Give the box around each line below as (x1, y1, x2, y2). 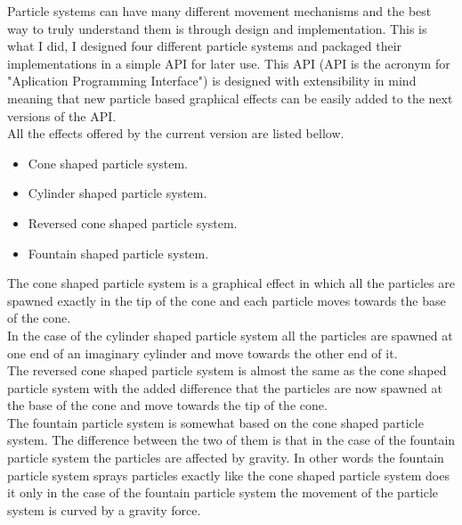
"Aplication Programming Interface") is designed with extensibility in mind (7, 71, 417, 90)
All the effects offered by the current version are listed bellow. (7, 124, 344, 143)
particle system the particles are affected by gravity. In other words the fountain (7, 448, 444, 467)
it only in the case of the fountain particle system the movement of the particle (7, 483, 439, 502)
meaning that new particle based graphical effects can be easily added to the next (7, 88, 453, 107)
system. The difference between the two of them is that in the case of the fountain (7, 431, 456, 449)
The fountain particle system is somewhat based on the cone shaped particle (7, 413, 424, 431)
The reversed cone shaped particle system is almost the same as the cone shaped (7, 361, 447, 380)
